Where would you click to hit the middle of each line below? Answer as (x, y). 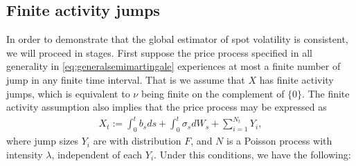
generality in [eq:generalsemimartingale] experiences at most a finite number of (173, 66)
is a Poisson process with (279, 141)
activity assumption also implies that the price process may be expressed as (167, 107)
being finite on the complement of (213, 93)
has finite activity (296, 79)
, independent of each (97, 154)
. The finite (326, 93)
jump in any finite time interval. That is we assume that (126, 79)
